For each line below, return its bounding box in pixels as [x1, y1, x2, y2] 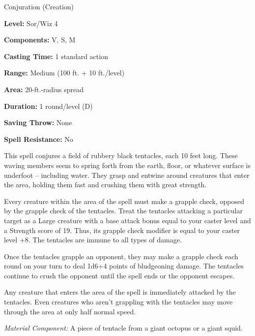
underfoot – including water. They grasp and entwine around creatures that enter [4, 169, 250, 180]
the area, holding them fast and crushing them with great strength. [4, 179, 207, 190]
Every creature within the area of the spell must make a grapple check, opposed [4, 196, 245, 206]
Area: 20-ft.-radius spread [4, 84, 84, 94]
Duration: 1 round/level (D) [4, 101, 93, 111]
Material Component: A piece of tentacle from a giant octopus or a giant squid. [4, 323, 243, 333]
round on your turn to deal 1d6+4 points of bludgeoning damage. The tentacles [4, 261, 244, 271]
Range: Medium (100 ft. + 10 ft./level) [4, 67, 125, 78]
